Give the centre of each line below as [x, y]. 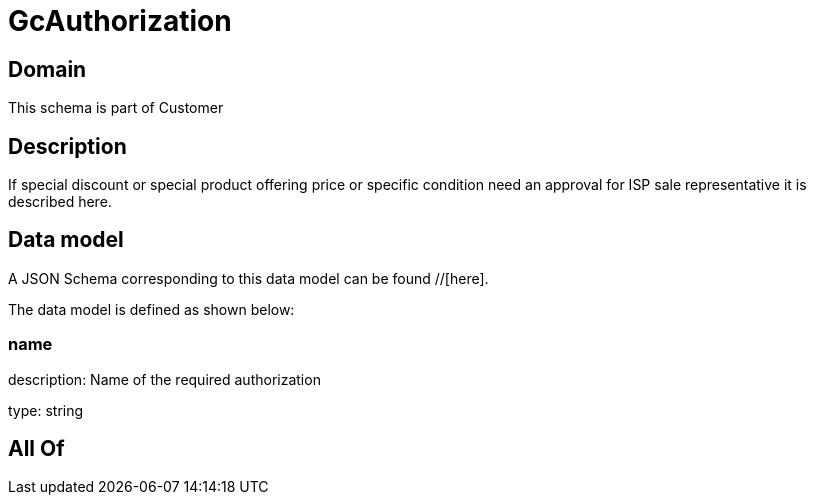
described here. [60, 202]
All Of [36, 449]
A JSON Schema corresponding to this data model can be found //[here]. [248, 278]
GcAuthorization [120, 21]
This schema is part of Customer [116, 108]
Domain [47, 69]
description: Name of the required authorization [164, 379]
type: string [46, 410]
